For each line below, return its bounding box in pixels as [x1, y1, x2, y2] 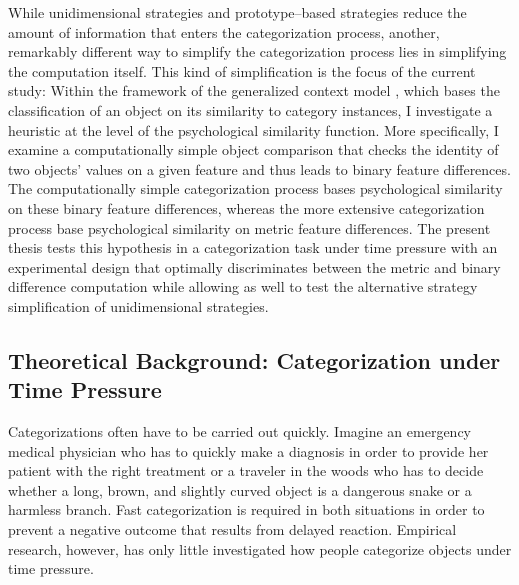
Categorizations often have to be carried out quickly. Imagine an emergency [8, 421, 471, 442]
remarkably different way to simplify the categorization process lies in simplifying [8, 41, 507, 62]
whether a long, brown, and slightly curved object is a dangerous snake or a [8, 479, 472, 500]
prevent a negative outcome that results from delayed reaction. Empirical [8, 519, 457, 540]
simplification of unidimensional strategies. [8, 295, 269, 316]
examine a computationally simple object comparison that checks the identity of [8, 139, 499, 160]
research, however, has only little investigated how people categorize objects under [8, 538, 512, 559]
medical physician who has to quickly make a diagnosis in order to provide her [8, 440, 489, 461]
